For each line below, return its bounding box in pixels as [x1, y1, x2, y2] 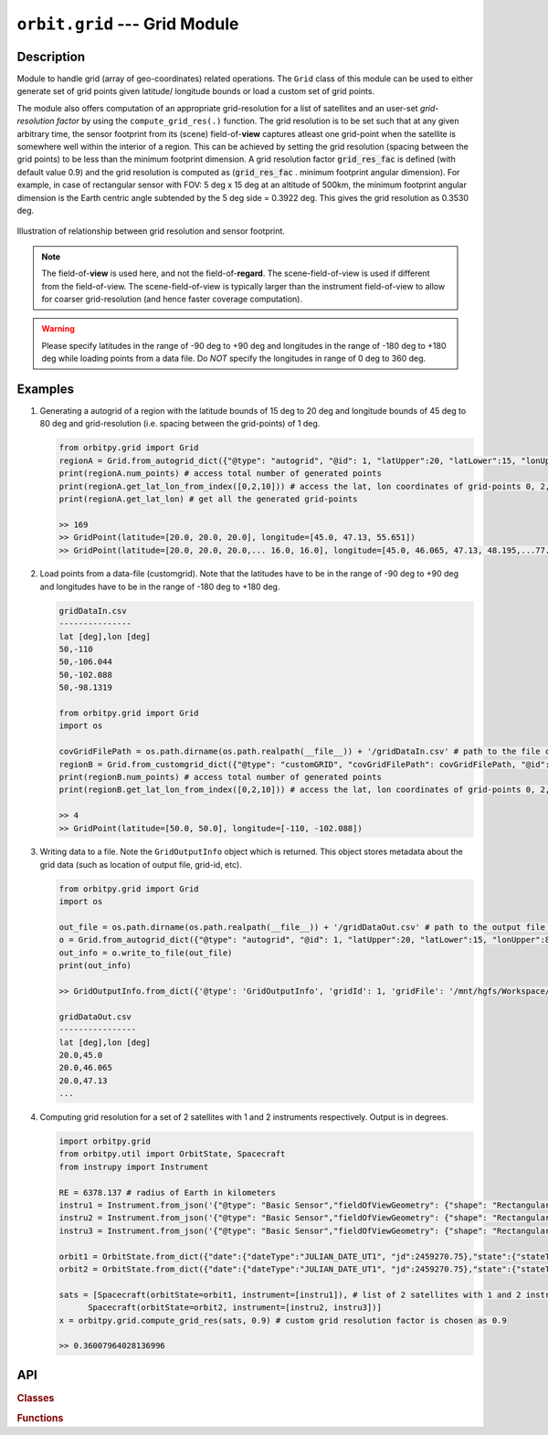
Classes [16, 1391, 55, 1404]
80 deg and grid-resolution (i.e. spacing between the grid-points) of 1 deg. [39, 418, 321, 429]
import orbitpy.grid [58, 1136, 151, 1146]
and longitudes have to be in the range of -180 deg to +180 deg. [39, 581, 280, 592]
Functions [16, 1412, 64, 1425]
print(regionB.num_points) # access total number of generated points [58, 772, 383, 782]
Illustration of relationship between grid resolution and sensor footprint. [16, 226, 285, 237]
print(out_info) [58, 960, 132, 971]
